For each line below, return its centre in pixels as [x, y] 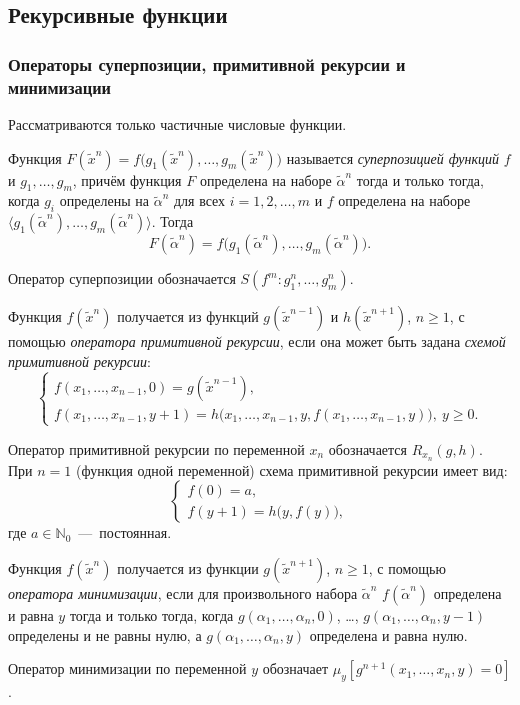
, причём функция [127, 179]
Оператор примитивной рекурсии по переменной [156, 448]
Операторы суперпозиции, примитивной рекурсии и [207, 63]
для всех [199, 200]
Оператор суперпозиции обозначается [122, 278]
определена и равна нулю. [388, 634]
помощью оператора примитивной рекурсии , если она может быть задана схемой [257, 341]
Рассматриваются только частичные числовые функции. [177, 123]
